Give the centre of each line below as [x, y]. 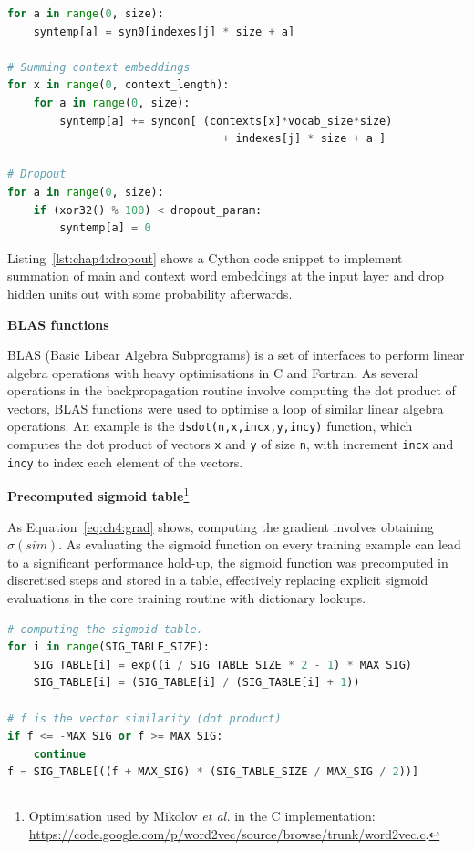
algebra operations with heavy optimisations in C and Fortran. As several [213, 372]
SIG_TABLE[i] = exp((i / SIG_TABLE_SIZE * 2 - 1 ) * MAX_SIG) [223, 665]
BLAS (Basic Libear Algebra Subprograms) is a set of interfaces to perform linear [236, 355]
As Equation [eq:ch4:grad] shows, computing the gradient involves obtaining [221, 526]
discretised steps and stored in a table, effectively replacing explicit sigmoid [218, 580]
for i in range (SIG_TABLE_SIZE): [108, 647]
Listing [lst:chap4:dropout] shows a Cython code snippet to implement [205, 257]
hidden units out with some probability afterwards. [150, 293]
